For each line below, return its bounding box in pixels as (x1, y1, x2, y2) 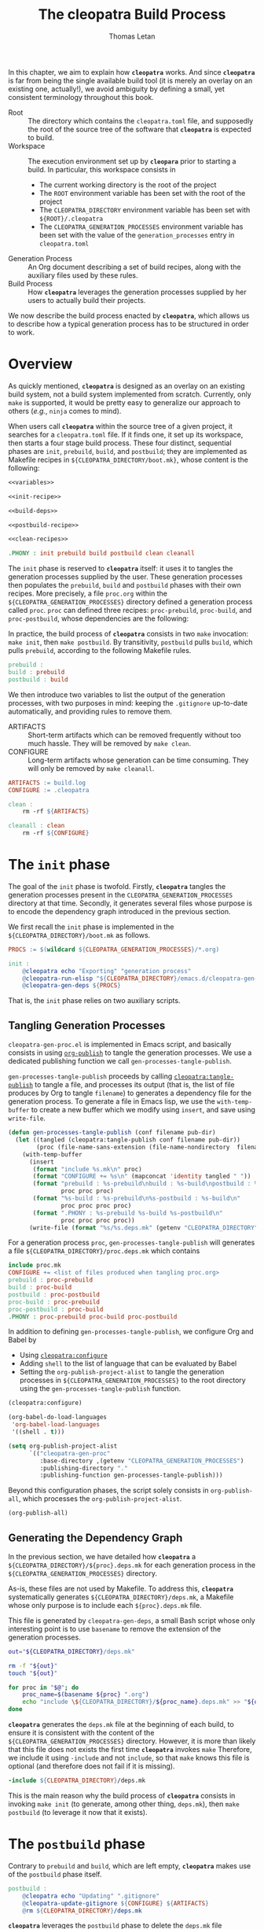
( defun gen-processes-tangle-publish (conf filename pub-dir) (8, 1129, 216, 1137)
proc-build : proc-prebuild (8, 1298, 101, 1306)
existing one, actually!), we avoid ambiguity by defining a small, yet (8, 84, 225, 94)
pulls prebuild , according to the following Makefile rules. (8, 646, 192, 655)
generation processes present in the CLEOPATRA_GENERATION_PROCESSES (8, 890, 233, 899)
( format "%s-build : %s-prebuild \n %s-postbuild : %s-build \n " (32, 1194, 241, 1202)
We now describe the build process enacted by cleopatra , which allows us (8, 311, 250, 320)
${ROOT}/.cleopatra (38, 215, 104, 223)
